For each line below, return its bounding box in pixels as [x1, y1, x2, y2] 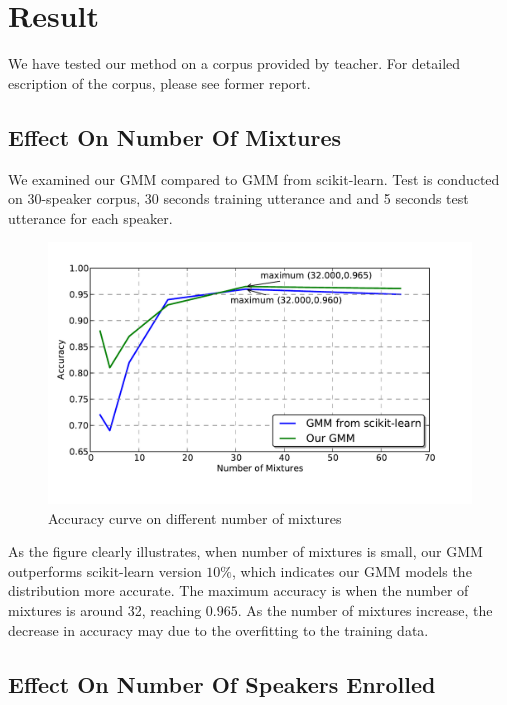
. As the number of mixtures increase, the [237, 599, 493, 620]
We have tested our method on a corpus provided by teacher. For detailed [8, 53, 461, 74]
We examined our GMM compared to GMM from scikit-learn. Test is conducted [8, 168, 500, 189]
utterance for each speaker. [8, 207, 173, 228]
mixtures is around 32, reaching [8, 599, 202, 620]
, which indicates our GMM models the [232, 560, 472, 581]
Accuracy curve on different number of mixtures [48, 507, 342, 528]
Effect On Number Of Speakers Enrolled [8, 668, 436, 699]
